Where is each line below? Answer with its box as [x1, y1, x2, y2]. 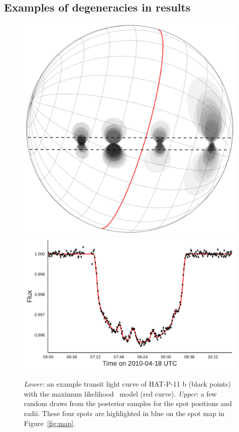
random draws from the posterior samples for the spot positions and [24, 398, 232, 409]
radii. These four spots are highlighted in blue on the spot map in [24, 408, 225, 418]
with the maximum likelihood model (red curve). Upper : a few [24, 388, 217, 399]
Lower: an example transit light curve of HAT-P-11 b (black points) [24, 379, 231, 389]
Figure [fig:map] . [24, 418, 76, 428]
